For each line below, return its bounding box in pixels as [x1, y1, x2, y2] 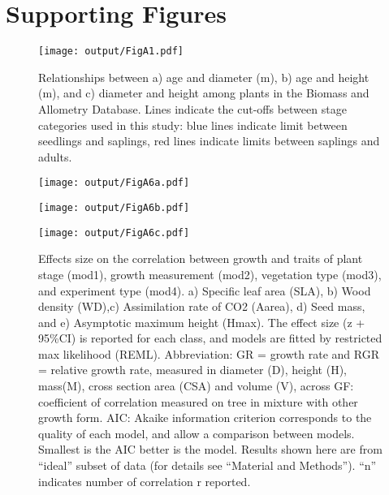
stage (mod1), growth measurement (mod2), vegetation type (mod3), [38, 265, 382, 282]
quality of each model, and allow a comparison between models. [38, 424, 355, 441]
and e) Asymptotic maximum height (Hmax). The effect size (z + [38, 313, 365, 330]
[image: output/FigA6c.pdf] [38, 226, 190, 239]
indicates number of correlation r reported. [38, 472, 251, 489]
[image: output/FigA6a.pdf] [38, 177, 190, 189]
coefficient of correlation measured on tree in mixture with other [38, 393, 358, 410]
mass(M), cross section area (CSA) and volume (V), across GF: [38, 377, 354, 394]
